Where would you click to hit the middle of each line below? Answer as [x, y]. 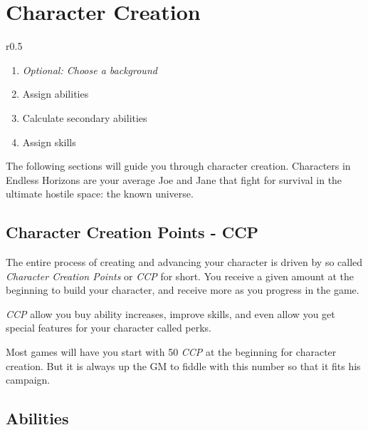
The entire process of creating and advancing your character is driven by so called [184, 262]
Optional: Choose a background [90, 70]
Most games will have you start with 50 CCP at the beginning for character [171, 352]
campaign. [28, 380]
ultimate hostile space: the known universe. [100, 194]
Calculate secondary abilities [85, 117]
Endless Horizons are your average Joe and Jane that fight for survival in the [174, 179]
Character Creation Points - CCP [132, 232]
